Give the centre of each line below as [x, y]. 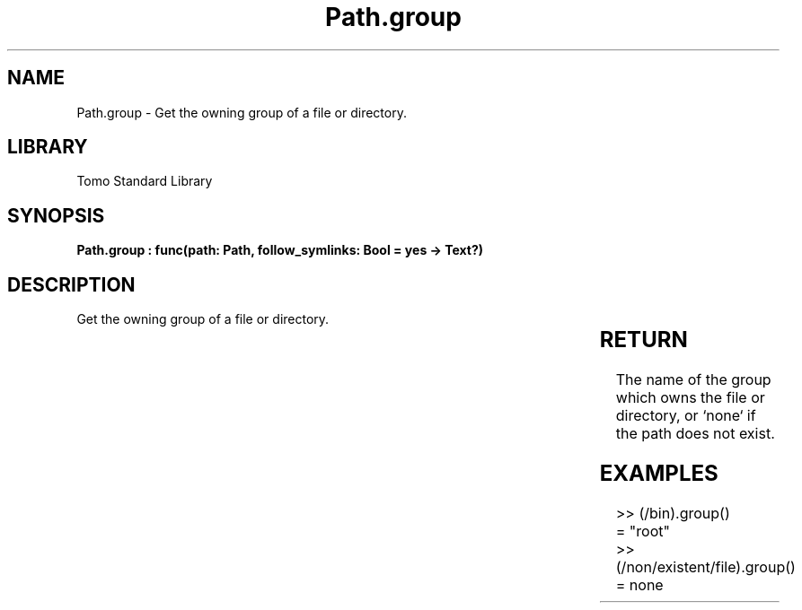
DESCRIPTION [71, 284]
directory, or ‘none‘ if [686, 416]
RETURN [643, 340]
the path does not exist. [695, 434]
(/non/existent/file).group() [705, 566]
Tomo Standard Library [145, 181]
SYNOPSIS [56, 215]
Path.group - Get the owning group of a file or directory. [242, 112]
